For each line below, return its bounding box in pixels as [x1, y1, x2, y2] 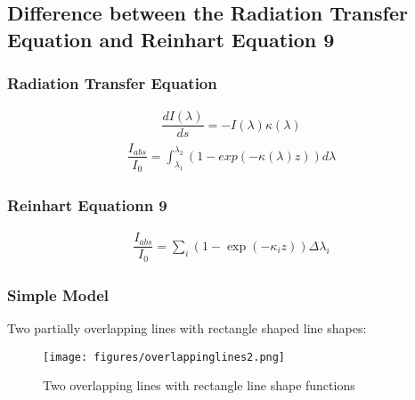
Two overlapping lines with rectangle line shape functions [43, 376, 355, 395]
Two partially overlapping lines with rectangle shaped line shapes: [7, 319, 367, 338]
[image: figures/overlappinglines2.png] [43, 350, 286, 363]
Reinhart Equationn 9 [7, 193, 167, 216]
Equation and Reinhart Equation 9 [7, 25, 335, 53]
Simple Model [7, 283, 109, 306]
